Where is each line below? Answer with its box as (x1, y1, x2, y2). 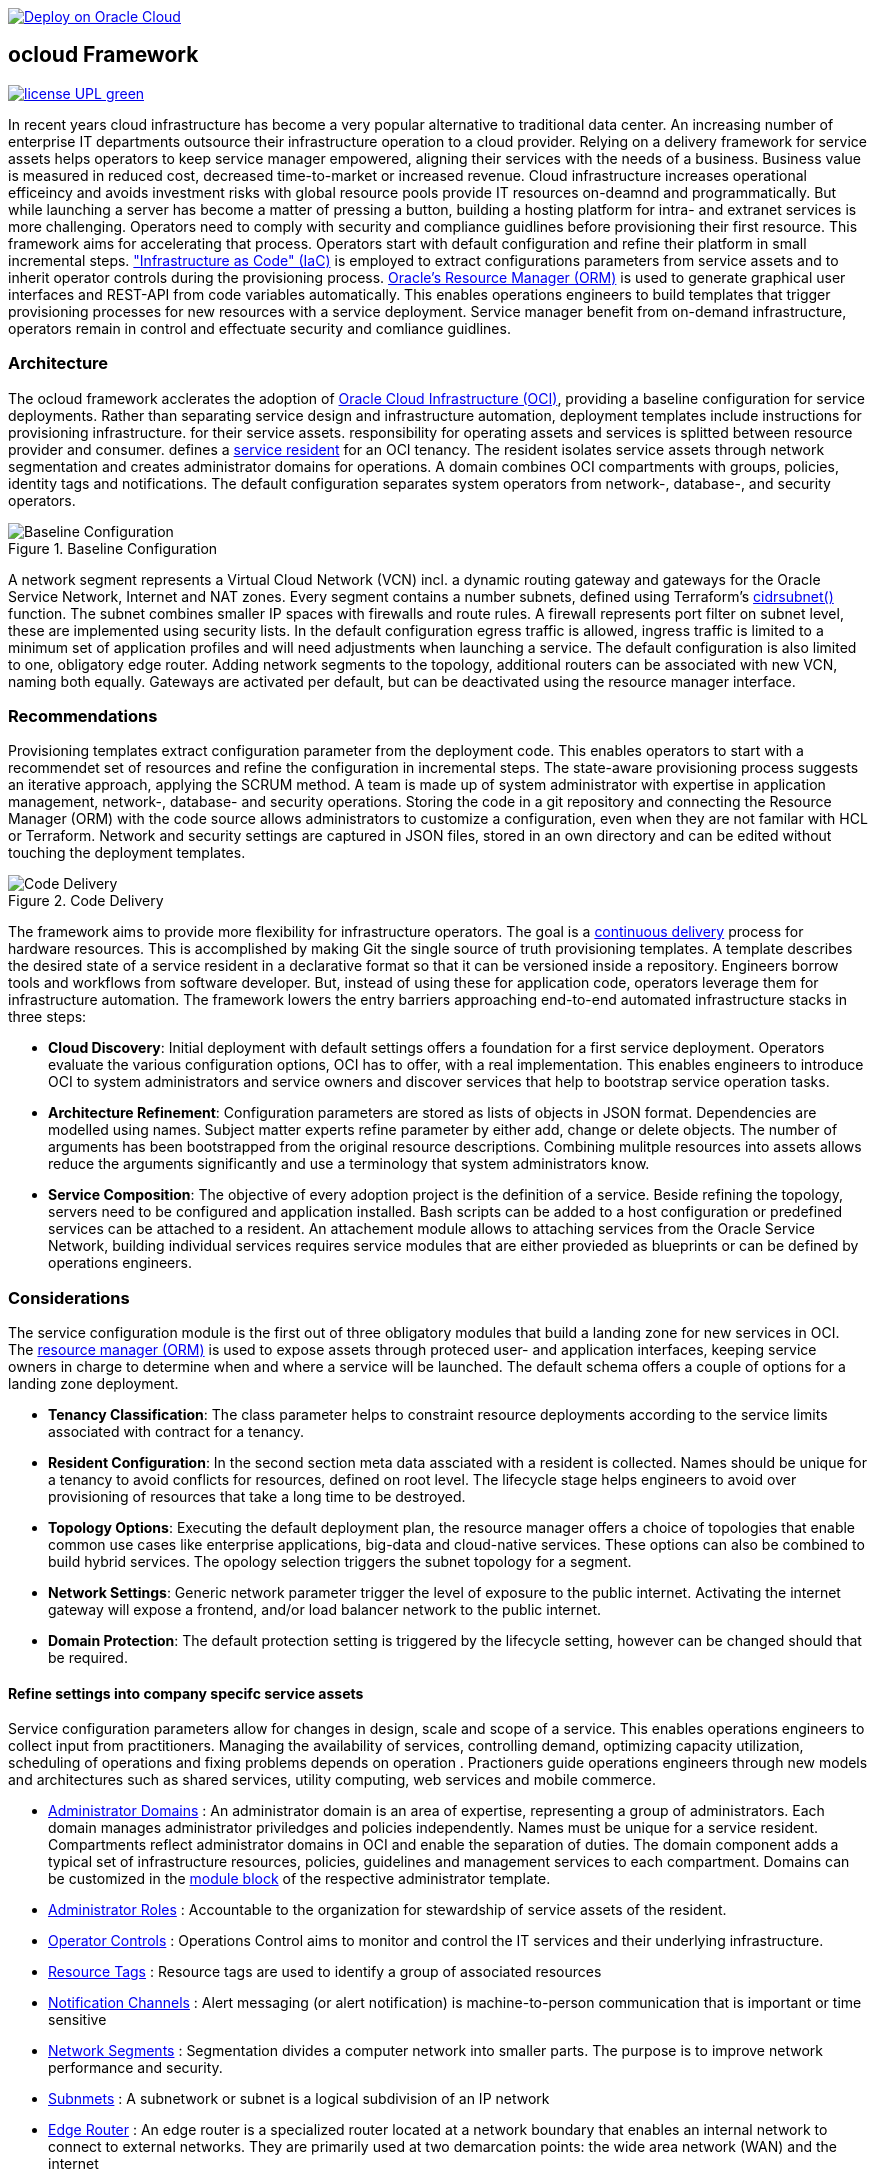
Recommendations (8, 705, 158, 726)
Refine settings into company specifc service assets (8, 1684, 364, 1702)
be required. (48, 1649, 128, 1667)
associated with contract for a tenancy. (48, 1423, 305, 1441)
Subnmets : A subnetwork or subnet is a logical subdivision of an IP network (48, 2090, 550, 2108)
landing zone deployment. (8, 1375, 179, 1393)
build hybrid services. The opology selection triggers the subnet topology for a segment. (48, 1553, 632, 1571)
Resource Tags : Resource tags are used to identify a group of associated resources (48, 1963, 602, 1981)
